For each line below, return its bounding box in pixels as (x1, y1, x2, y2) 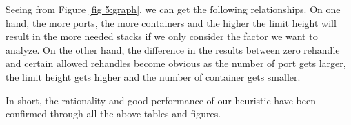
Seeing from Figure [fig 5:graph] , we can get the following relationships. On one (6, 2, 341, 16)
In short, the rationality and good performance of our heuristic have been (6, 93, 316, 107)
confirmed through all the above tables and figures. (6, 106, 221, 121)
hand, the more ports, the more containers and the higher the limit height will (6, 15, 337, 30)
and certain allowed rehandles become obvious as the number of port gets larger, (6, 56, 346, 70)
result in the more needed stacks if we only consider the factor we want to (6, 29, 318, 44)
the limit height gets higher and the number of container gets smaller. (6, 69, 301, 84)
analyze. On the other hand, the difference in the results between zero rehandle (6, 42, 340, 57)
